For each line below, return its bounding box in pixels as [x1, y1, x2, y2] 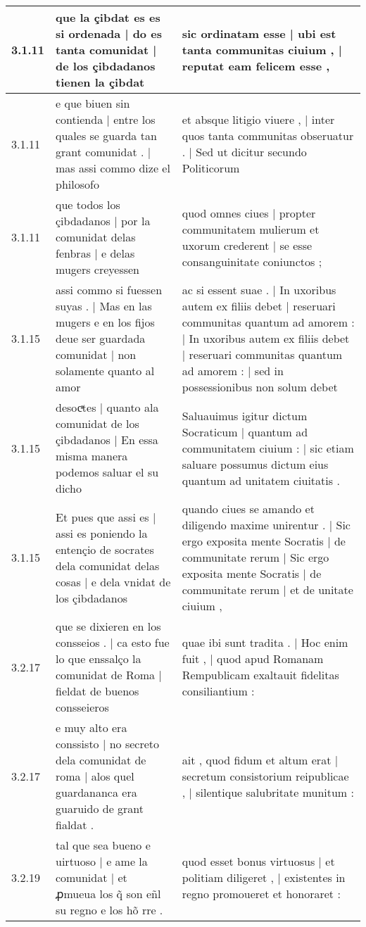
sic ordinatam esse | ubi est [182, 25, 336, 42]
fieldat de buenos [56, 683, 139, 699]
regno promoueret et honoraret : [182, 885, 341, 902]
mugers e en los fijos [56, 314, 155, 330]
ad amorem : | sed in [182, 362, 284, 379]
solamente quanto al [56, 362, 155, 379]
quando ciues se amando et [182, 500, 315, 517]
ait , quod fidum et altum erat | [182, 752, 339, 768]
